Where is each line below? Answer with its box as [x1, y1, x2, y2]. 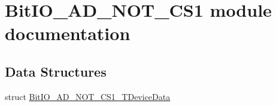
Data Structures [5, 62, 107, 80]
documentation [5, 21, 131, 46]
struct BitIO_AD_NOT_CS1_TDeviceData [5, 90, 171, 102]
